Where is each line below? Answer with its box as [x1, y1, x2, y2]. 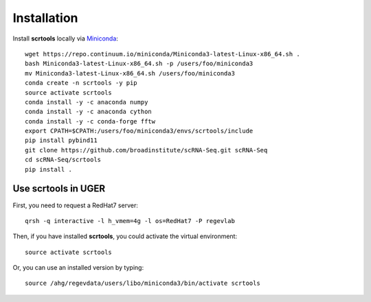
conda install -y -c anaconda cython [25, 108, 153, 116]
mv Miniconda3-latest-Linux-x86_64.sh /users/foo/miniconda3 [25, 69, 235, 77]
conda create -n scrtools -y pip [25, 79, 137, 87]
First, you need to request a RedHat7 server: [12, 201, 139, 209]
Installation [12, 10, 78, 25]
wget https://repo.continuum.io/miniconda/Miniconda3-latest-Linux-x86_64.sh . [25, 50, 300, 58]
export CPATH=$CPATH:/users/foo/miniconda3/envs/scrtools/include [25, 127, 254, 135]
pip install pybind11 [25, 137, 98, 144]
